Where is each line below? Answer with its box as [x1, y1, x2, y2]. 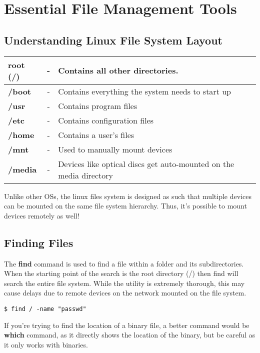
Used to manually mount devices [58, 143, 172, 155]
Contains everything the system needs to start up [58, 85, 231, 97]
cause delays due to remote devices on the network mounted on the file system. [4, 287, 246, 298]
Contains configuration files [58, 114, 154, 126]
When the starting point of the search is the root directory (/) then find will [4, 268, 238, 278]
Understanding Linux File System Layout [4, 32, 222, 47]
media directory [58, 169, 113, 181]
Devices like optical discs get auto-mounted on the [58, 157, 234, 169]
